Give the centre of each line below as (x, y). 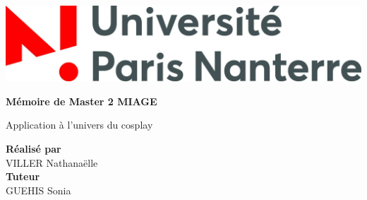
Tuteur (23, 176)
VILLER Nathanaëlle (52, 162)
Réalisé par (34, 149)
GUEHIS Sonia (38, 190)
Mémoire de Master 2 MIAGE (82, 101)
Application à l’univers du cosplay (79, 125)
